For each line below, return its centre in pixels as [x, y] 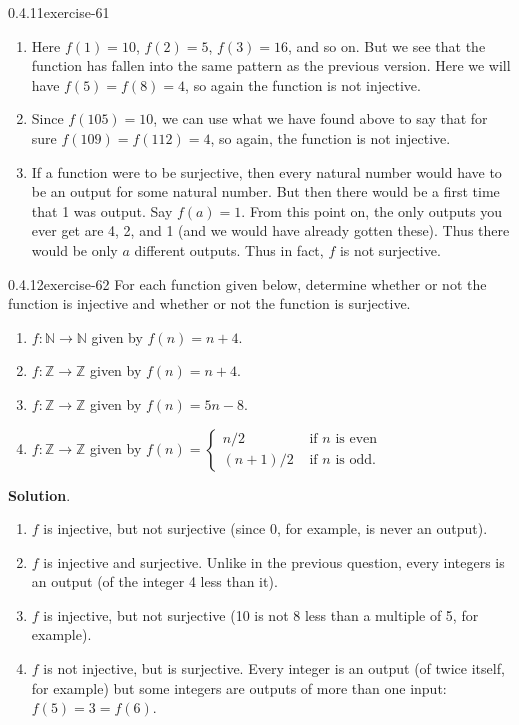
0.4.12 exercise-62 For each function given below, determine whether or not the [247, 283]
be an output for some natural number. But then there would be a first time [265, 191]
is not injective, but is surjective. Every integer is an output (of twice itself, [274, 668]
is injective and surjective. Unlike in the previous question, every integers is [274, 561]
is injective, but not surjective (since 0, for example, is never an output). [265, 528]
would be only [74, 249]
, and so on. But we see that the [387, 45]
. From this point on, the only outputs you [371, 210]
